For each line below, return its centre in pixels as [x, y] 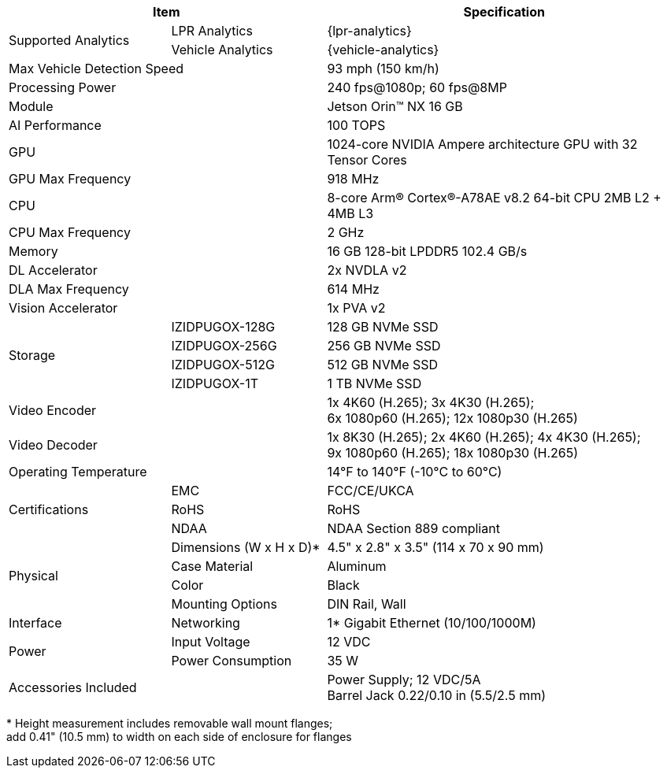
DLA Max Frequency [69, 289]
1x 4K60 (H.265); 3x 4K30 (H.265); [431, 402]
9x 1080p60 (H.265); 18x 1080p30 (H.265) [453, 453]
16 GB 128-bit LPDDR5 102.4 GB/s [427, 251]
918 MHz [353, 179]
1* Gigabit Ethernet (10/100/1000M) [432, 623]
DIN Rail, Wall [367, 604]
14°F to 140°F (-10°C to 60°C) [415, 472]
